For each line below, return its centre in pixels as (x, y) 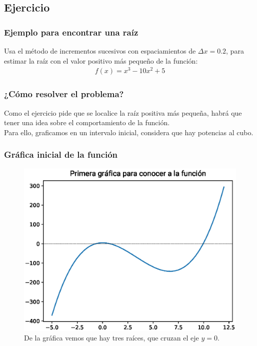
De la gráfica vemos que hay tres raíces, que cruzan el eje (111, 338)
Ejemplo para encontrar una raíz (71, 32)
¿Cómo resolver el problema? (64, 94)
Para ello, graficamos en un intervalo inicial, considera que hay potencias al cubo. (129, 132)
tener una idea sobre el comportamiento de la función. (87, 122)
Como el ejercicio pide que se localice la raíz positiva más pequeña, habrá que (123, 112)
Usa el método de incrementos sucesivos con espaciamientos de (100, 51)
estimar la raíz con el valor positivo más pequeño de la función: (101, 60)
